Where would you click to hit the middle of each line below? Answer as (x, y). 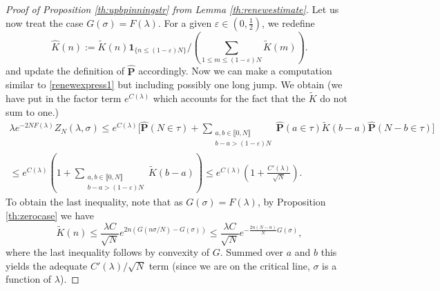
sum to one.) (32, 111)
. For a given (185, 22)
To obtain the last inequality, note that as (94, 202)
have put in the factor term (64, 98)
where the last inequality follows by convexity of (107, 251)
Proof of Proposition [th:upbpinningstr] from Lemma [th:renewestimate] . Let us (172, 9)
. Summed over (252, 251)
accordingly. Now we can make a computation (235, 71)
